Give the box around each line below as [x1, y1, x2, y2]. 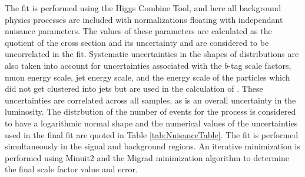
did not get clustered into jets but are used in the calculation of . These [5, 82, 263, 95]
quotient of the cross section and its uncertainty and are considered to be [5, 36, 269, 48]
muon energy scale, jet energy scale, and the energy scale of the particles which [5, 71, 290, 83]
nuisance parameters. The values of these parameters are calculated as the [5, 25, 272, 37]
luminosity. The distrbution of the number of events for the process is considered [5, 105, 296, 118]
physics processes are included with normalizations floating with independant [5, 13, 283, 25]
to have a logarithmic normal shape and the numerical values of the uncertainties [5, 116, 298, 129]
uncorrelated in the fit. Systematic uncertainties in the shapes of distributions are [5, 48, 299, 60]
